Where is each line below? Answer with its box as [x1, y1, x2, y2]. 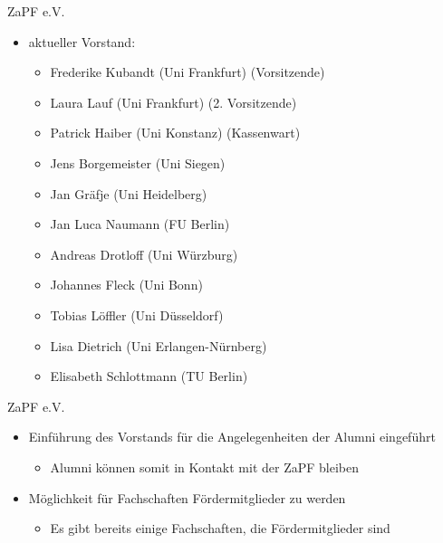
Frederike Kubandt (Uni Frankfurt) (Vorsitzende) [50, 62, 325, 81]
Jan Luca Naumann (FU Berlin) [50, 214, 230, 233]
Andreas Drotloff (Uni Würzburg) [50, 244, 238, 263]
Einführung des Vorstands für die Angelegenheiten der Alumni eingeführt [28, 427, 436, 446]
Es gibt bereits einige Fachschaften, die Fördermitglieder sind [50, 519, 390, 538]
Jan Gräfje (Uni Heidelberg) [50, 184, 207, 203]
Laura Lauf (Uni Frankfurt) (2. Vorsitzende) [50, 92, 297, 111]
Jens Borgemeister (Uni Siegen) [50, 153, 226, 172]
